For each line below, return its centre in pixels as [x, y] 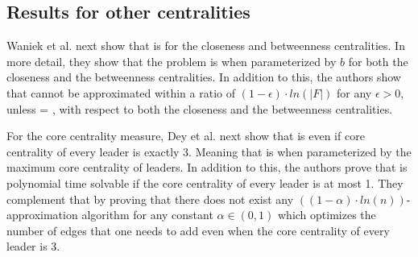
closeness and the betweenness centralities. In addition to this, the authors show [204, 77]
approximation [42, 215]
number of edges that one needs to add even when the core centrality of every [198, 230]
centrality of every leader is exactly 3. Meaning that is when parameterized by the [209, 151]
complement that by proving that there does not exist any [150, 199]
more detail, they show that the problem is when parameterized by [172, 61]
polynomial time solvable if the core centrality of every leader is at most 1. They [205, 182]
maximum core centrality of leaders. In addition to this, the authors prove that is [207, 167]
